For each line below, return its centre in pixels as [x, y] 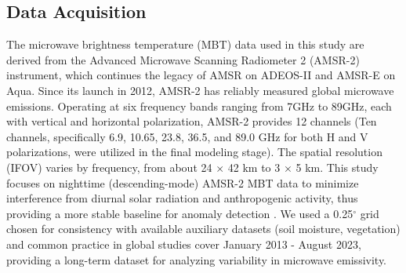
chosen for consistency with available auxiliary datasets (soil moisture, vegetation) [203, 229]
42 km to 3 [254, 167]
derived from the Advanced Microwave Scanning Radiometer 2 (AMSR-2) [183, 59]
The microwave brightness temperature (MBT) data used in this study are [185, 44]
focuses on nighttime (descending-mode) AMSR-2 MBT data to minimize [183, 182]
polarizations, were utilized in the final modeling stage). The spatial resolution [194, 152]
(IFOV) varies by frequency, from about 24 [109, 167]
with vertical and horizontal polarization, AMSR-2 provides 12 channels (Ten [192, 121]
